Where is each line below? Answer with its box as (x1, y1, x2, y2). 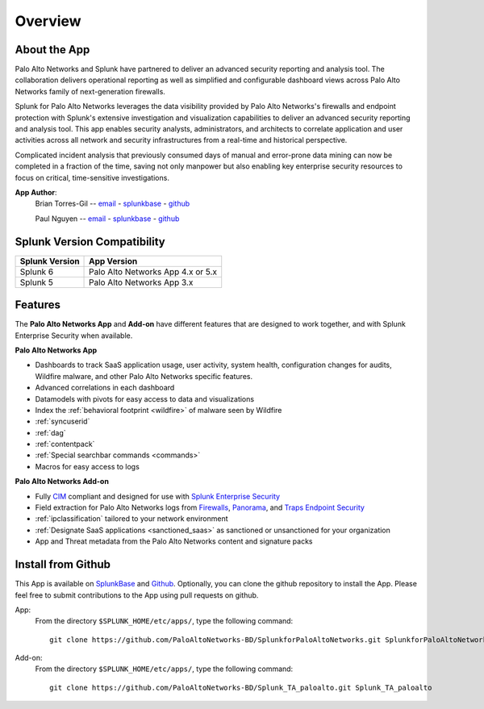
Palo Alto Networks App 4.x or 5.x (89, 266, 218, 277)
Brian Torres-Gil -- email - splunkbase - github (35, 198, 190, 209)
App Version (89, 255, 138, 266)
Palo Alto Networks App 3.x (89, 277, 194, 288)
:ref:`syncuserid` (35, 416, 90, 427)
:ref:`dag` (35, 427, 66, 437)
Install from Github (15, 557, 111, 572)
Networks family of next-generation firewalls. (15, 86, 165, 96)
